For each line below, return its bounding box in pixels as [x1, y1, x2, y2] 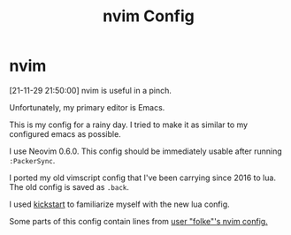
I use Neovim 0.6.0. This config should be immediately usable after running [9, 146, 283, 156]
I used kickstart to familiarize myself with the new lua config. [9, 199, 230, 209]
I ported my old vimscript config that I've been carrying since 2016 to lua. [9, 172, 277, 183]
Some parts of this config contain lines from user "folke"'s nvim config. [9, 216, 268, 226]
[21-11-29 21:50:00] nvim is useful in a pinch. [9, 85, 172, 95]
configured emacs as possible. [9, 128, 121, 139]
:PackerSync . [9, 155, 56, 165]
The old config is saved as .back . [9, 181, 130, 192]
